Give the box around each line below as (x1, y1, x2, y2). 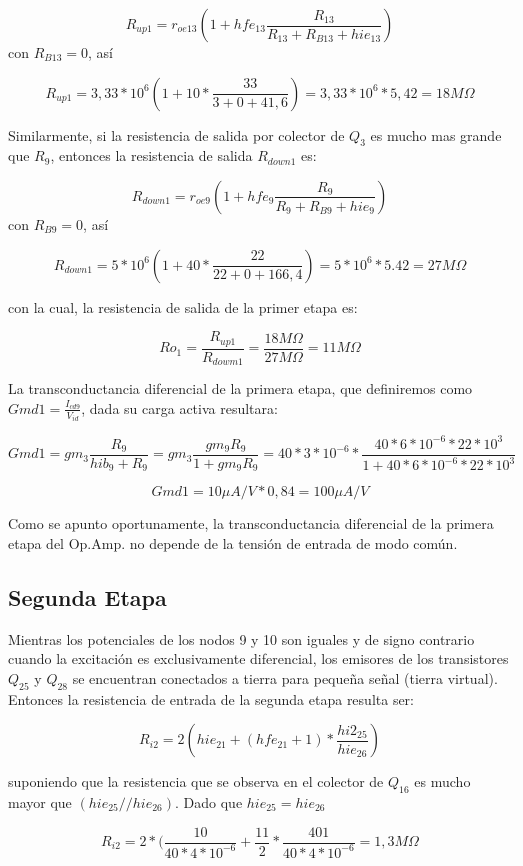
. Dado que (175, 791, 243, 812)
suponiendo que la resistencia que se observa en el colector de (8, 771, 384, 792)
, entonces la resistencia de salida (50, 145, 253, 166)
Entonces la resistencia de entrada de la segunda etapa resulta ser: (8, 688, 414, 709)
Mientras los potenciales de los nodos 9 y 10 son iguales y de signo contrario (8, 628, 475, 649)
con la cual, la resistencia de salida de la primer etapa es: (8, 296, 358, 317)
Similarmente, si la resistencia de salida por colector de (8, 124, 345, 145)
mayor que (8, 791, 72, 812)
